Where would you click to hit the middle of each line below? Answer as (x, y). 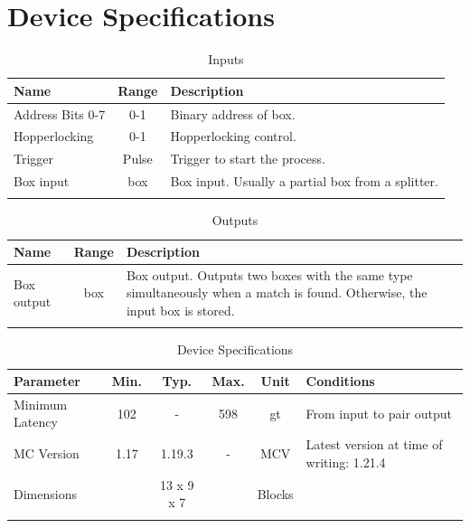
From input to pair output (379, 413)
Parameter (47, 381)
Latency (36, 422)
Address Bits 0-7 (60, 113)
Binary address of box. (233, 113)
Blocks (275, 493)
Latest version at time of (374, 444)
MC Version (47, 453)
